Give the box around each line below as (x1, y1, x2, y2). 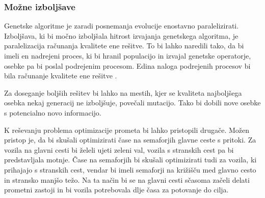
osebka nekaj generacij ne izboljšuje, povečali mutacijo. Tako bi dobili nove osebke (4, 97, 261, 108)
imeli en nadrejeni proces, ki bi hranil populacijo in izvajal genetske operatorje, (4, 50, 251, 61)
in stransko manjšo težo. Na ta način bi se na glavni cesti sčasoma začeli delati (4, 174, 250, 185)
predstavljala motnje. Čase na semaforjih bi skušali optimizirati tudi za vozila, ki (4, 154, 257, 165)
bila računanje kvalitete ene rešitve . (4, 70, 117, 81)
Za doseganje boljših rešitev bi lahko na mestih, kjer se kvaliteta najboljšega (4, 87, 242, 98)
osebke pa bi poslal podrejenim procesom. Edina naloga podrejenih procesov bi (4, 60, 251, 71)
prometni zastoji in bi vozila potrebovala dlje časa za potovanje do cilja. (4, 184, 229, 195)
